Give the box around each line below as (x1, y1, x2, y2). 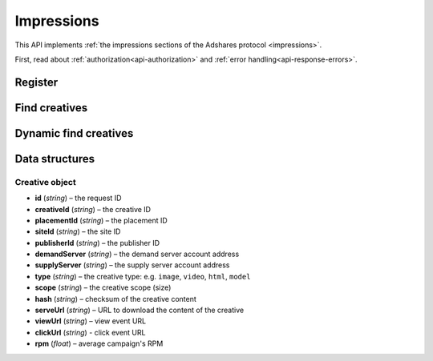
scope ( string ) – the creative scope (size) (34, 283, 172, 292)
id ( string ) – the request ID (34, 193, 122, 203)
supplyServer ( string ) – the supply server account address (34, 260, 230, 270)
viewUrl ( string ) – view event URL (34, 316, 147, 326)
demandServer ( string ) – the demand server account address (34, 249, 240, 259)
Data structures (14, 152, 95, 166)
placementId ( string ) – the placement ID (34, 215, 168, 225)
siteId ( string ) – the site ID (34, 227, 121, 236)
